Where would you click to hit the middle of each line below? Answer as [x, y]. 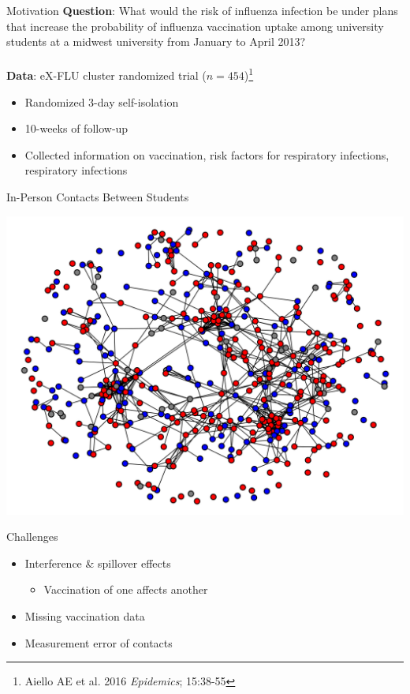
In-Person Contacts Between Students [98, 197]
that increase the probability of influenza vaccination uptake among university [195, 26]
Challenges [32, 536]
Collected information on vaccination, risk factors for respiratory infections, [207, 154]
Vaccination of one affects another [126, 589]
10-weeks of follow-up [76, 128]
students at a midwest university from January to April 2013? [156, 41]
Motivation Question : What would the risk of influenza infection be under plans [202, 10]
